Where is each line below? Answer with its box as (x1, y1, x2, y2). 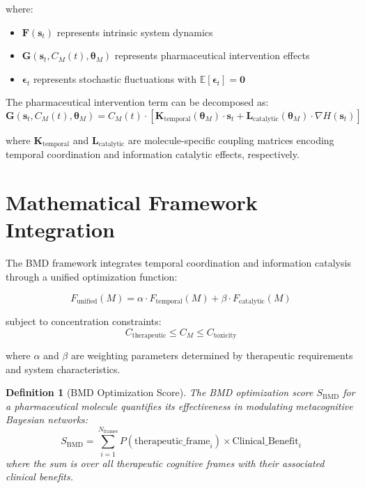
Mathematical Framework (6, 188, 258, 217)
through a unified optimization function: (6, 269, 178, 283)
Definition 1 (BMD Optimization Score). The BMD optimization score (6, 385, 313, 400)
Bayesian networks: (6, 412, 88, 427)
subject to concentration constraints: (6, 313, 162, 328)
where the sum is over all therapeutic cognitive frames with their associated (6, 455, 325, 470)
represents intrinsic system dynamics (56, 24, 213, 39)
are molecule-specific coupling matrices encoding (127, 132, 334, 147)
